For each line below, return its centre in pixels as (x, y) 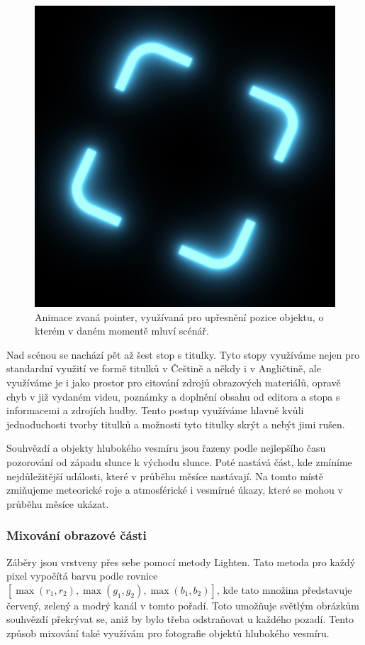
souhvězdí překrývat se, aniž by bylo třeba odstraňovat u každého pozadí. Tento (180, 619)
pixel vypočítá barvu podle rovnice (82, 576)
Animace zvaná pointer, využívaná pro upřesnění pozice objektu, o (179, 316)
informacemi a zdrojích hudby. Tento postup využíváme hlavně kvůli (155, 410)
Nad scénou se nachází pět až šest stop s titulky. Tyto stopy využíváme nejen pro (183, 354)
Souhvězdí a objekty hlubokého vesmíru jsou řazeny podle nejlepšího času (166, 448)
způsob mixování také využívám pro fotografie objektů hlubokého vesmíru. (168, 633)
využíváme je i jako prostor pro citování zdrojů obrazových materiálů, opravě (174, 382)
